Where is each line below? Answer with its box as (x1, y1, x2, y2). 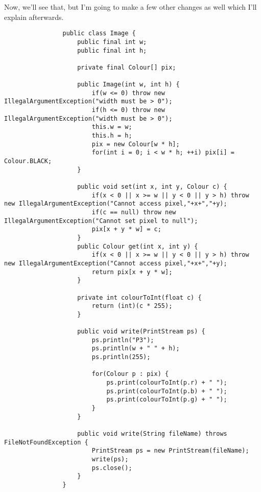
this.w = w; (91, 123, 132, 131)
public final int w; (77, 38, 147, 46)
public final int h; (77, 47, 147, 54)
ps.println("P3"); (91, 336, 154, 344)
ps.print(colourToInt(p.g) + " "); (106, 396, 227, 404)
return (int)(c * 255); (91, 302, 173, 310)
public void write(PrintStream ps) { (77, 328, 205, 336)
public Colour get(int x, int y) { (77, 242, 198, 250)
